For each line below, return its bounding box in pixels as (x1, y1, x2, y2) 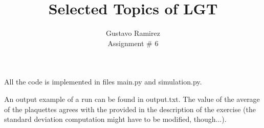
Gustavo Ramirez (106, 28, 160, 38)
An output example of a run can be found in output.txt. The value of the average (4, 93, 260, 104)
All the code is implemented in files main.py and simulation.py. (4, 76, 202, 87)
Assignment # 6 (107, 37, 159, 48)
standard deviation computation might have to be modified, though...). (4, 114, 227, 124)
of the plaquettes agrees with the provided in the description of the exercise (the (4, 103, 256, 114)
